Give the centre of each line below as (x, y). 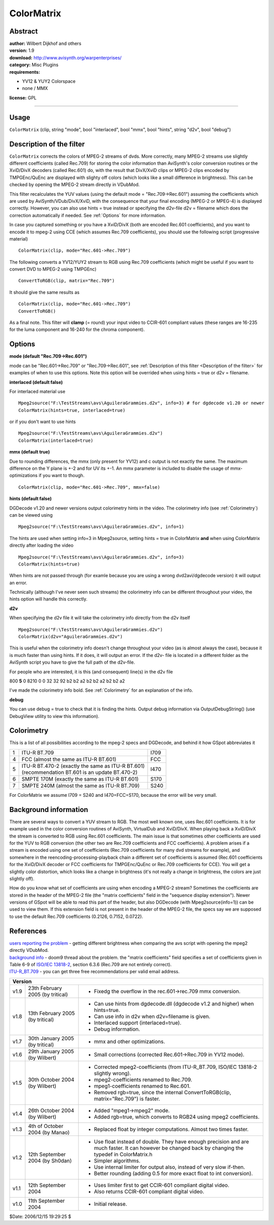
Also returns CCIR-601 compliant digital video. (149, 1191)
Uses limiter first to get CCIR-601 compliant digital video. (162, 1185)
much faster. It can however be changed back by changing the (169, 1148)
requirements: (25, 72)
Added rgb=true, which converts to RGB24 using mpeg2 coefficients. (177, 1117)
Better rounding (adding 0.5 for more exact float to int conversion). (174, 1173)
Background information (49, 809)
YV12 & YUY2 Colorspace (49, 81)
